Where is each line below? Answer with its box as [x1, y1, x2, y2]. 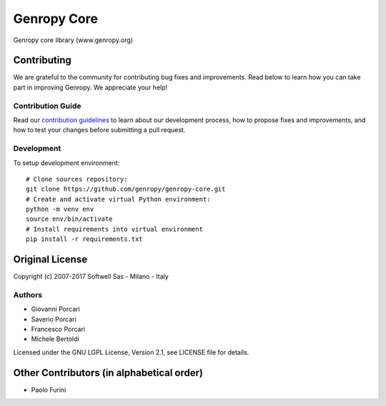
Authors [13, 289, 43, 299]
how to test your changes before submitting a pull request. [13, 126, 186, 134]
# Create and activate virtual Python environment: [26, 195, 211, 203]
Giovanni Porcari [31, 304, 80, 314]
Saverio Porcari [31, 315, 76, 323]
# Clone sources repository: [26, 175, 128, 183]
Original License [13, 254, 88, 266]
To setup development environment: [13, 158, 120, 167]
